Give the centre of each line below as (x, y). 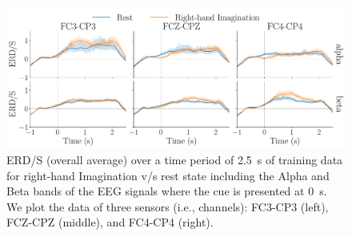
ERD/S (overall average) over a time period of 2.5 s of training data (175, 160)
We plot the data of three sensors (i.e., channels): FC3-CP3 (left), (168, 206)
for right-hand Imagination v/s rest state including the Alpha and (168, 175)
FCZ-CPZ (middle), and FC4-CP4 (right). (110, 222)
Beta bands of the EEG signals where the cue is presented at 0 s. (167, 191)
